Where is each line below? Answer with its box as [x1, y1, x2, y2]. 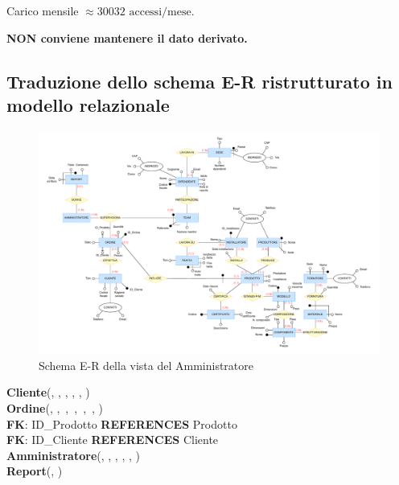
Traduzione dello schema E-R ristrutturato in [6, 68, 393, 93]
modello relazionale [6, 92, 170, 117]
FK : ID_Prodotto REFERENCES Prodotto [6, 415, 237, 432]
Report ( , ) [6, 462, 63, 479]
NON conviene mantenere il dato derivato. [6, 29, 248, 46]
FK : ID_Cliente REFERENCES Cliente [6, 431, 219, 448]
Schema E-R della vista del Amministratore [39, 356, 253, 373]
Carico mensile [6, 2, 79, 18]
